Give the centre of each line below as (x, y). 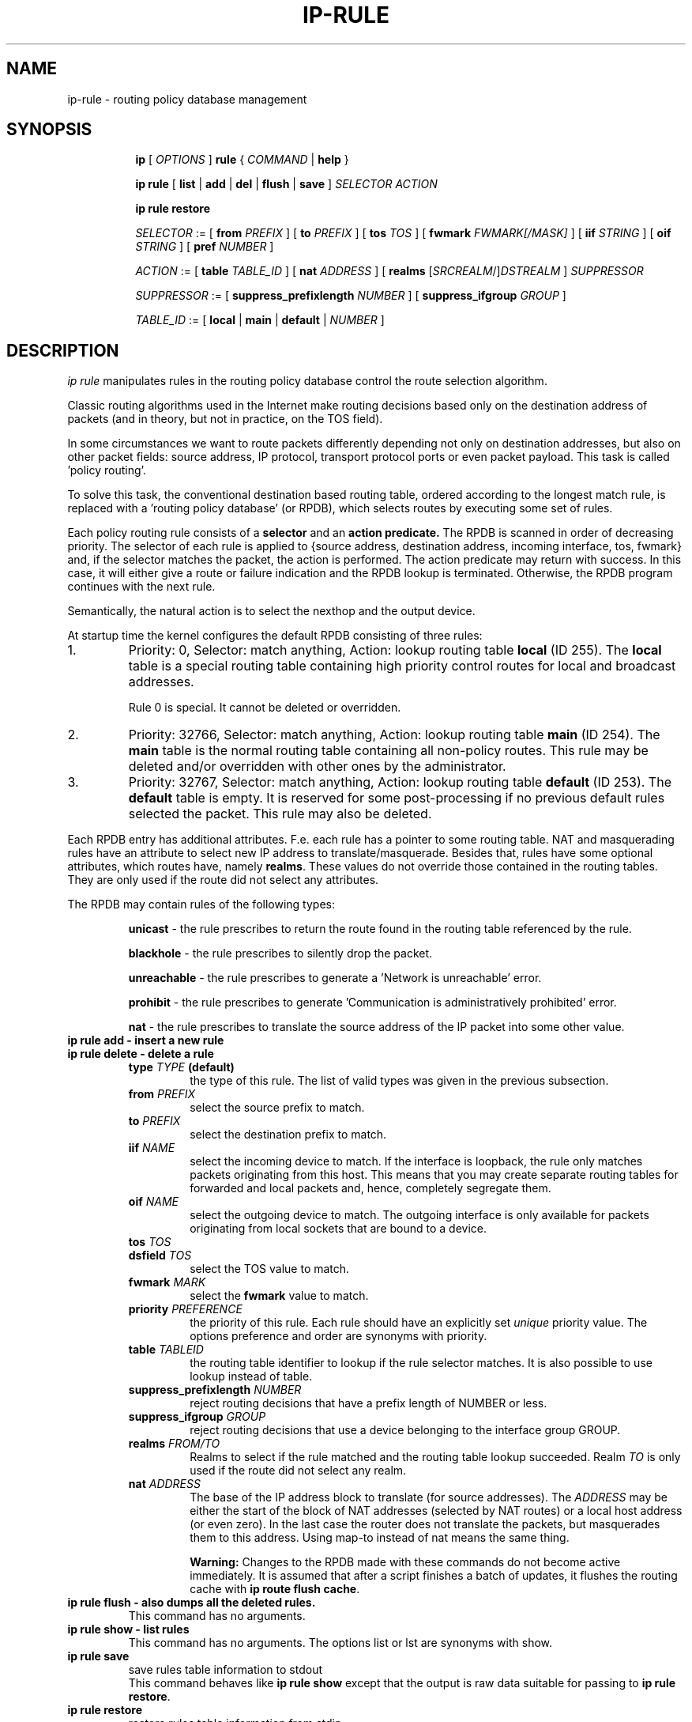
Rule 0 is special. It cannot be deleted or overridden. (265, 708)
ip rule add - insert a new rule (146, 1040)
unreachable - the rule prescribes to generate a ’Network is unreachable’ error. (335, 978)
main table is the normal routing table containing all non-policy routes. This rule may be (388, 751)
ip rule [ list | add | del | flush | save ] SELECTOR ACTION (286, 184)
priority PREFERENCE (185, 1309)
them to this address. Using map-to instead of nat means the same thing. (380, 1538)
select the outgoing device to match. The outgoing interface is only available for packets (419, 1215)
